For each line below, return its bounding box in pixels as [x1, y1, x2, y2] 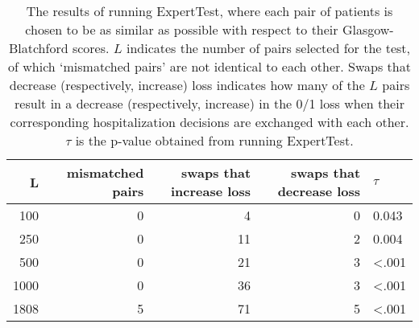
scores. [72, 39, 110, 57]
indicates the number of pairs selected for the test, [126, 39, 411, 57]
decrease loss [277, 182, 361, 200]
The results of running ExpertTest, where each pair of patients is [26, 2, 393, 20]
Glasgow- [342, 20, 394, 39]
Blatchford [8, 39, 68, 57]
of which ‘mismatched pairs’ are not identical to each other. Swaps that [8, 57, 411, 76]
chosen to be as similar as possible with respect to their [25, 20, 338, 39]
